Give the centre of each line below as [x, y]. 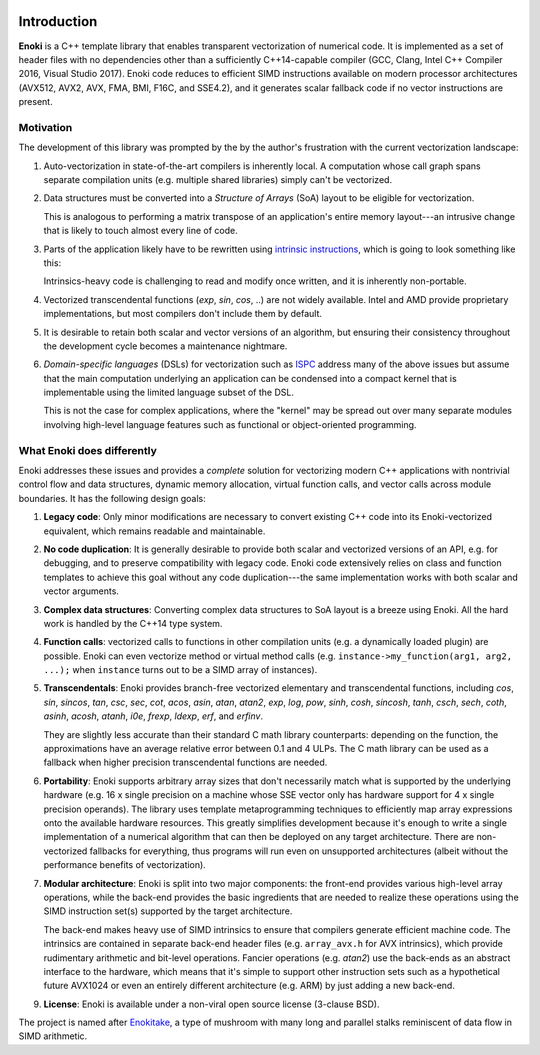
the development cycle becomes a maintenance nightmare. [165, 346]
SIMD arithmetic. [53, 1036]
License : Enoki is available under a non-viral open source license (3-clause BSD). [211, 1004]
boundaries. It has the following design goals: [112, 498]
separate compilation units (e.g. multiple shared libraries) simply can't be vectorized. [218, 179]
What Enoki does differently [87, 450]
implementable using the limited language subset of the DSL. [169, 392]
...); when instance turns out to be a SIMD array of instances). [180, 670]
